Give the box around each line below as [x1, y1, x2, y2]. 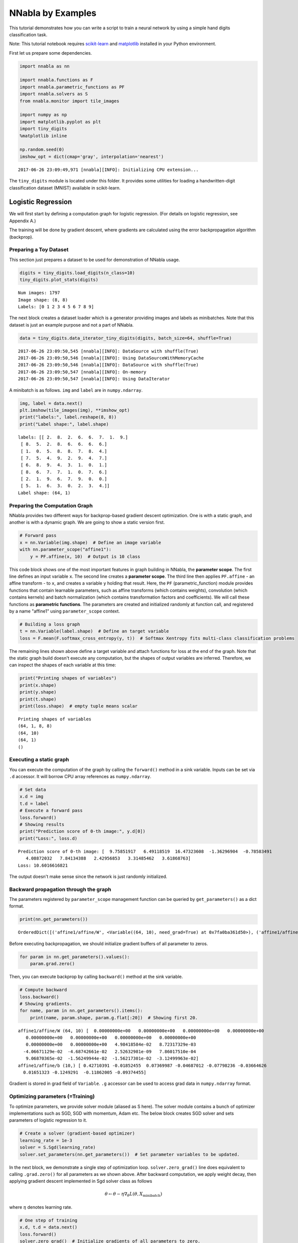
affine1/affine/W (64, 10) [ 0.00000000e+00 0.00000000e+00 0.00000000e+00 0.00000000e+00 [18, 1028, 264, 1034]
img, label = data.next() [19, 400, 83, 406]
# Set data [19, 787, 46, 793]
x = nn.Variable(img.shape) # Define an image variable [19, 539, 161, 545]
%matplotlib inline [19, 133, 67, 139]
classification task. [9, 31, 48, 37]
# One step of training [19, 1218, 78, 1223]
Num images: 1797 [18, 290, 60, 296]
